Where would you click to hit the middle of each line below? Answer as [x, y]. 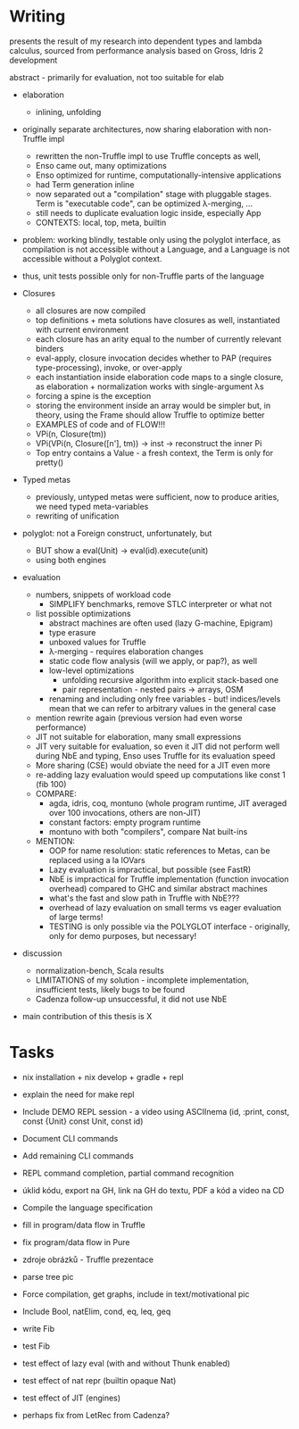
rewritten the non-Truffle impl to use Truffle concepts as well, [148, 156]
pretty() [50, 462]
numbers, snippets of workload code [103, 594]
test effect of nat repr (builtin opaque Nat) [99, 1380]
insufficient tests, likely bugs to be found [110, 989]
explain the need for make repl [78, 1094]
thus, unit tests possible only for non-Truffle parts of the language [143, 276]
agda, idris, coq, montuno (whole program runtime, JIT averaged [168, 803]
